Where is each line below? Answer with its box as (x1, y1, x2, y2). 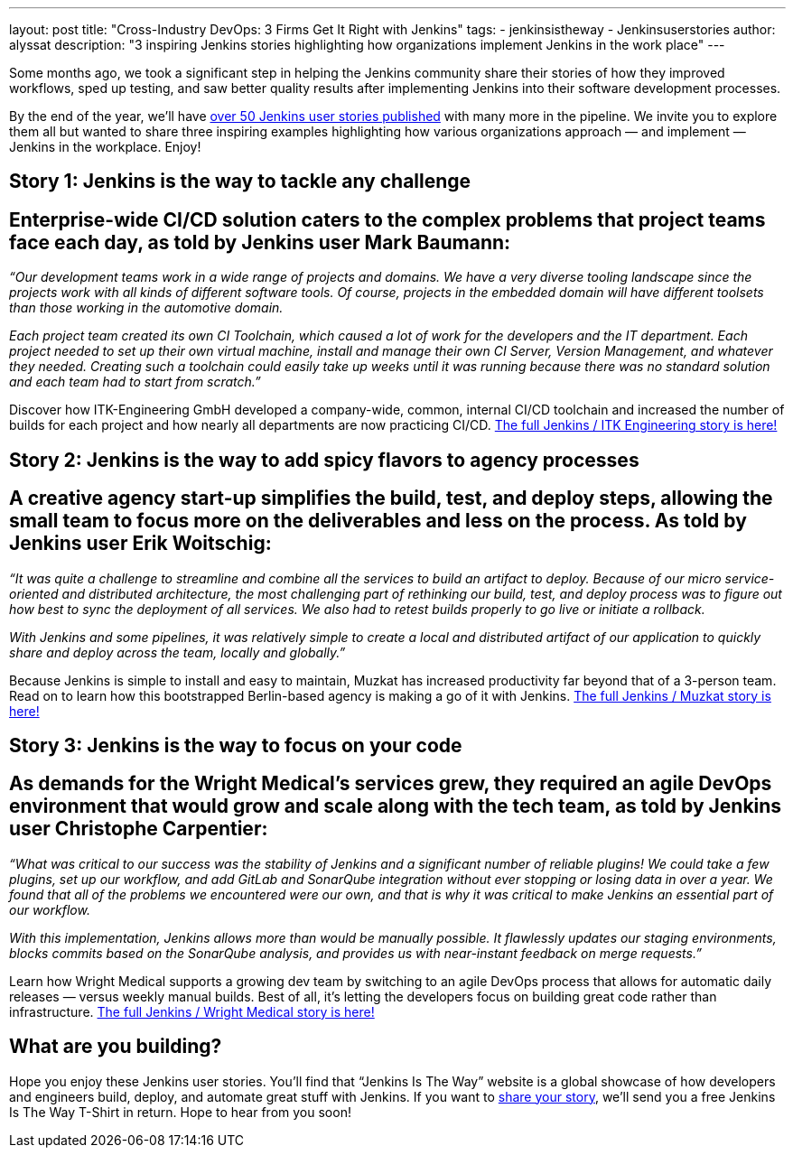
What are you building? (9, 1035, 222, 1058)
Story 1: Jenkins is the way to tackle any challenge (9, 170, 471, 193)
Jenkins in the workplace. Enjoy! (9, 139, 201, 154)
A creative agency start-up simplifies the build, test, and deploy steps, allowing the (9, 487, 773, 510)
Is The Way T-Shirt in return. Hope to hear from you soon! (9, 1104, 351, 1120)
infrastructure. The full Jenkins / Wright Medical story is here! (9, 1003, 375, 1020)
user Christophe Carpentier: (9, 817, 268, 841)
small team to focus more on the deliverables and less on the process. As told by (9, 509, 747, 533)
